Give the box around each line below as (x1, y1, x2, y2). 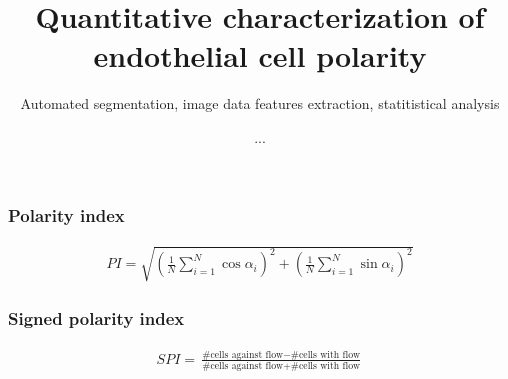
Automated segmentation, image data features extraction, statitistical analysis (20, 93, 500, 114)
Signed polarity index (8, 306, 185, 331)
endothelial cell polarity (93, 35, 427, 76)
